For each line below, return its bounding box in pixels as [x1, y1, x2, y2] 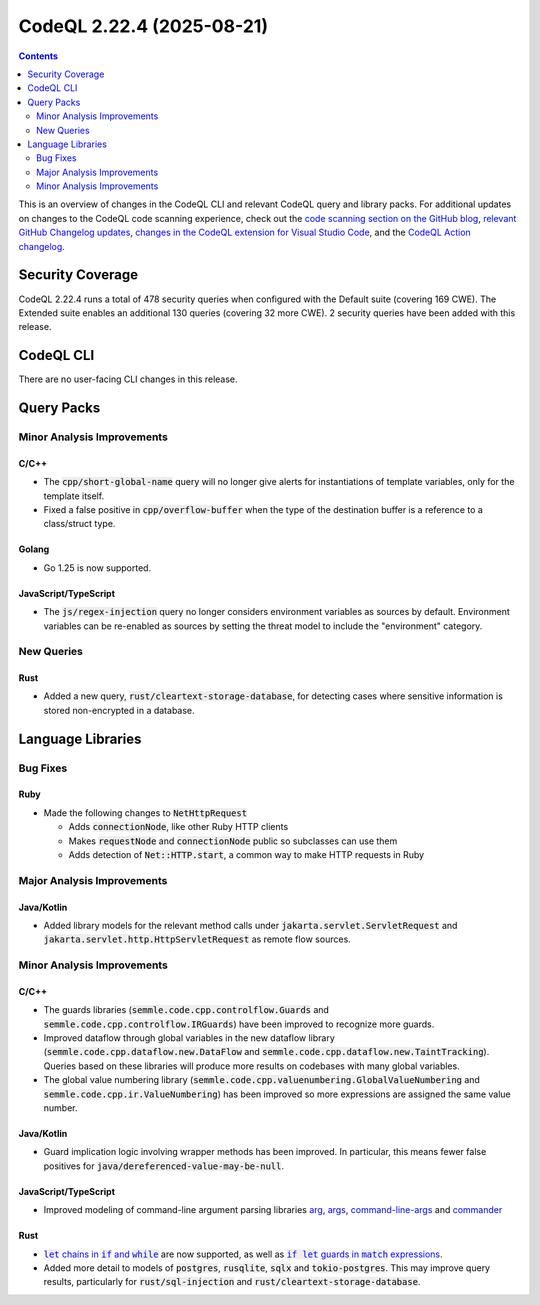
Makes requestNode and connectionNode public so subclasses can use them [68, 835, 398, 847]
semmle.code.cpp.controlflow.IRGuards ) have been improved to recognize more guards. [43, 1018, 435, 1030]
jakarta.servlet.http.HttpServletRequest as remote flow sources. [43, 933, 352, 945]
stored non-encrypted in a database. [43, 704, 195, 716]
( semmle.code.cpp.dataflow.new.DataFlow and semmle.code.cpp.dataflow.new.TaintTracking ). [43, 1046, 490, 1058]
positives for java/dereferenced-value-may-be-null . [43, 1160, 285, 1172]
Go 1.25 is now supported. [43, 561, 152, 574]
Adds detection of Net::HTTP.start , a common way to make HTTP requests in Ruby [68, 849, 425, 861]
